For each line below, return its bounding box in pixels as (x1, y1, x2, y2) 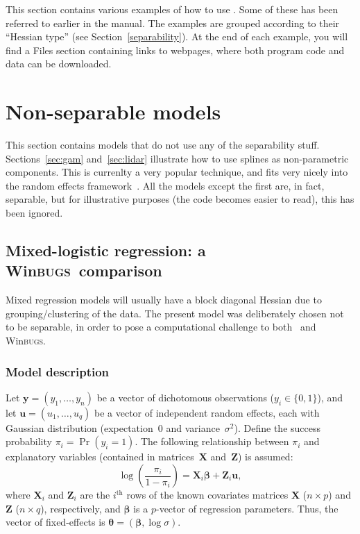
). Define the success (234, 420, 320, 435)
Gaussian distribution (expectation (6, 420, 153, 435)
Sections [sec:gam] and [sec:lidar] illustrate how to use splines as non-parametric (6, 151, 349, 165)
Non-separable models (6, 97, 221, 126)
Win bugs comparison (6, 260, 162, 281)
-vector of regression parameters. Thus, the (155, 501, 338, 515)
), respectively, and (40, 501, 121, 515)
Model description (6, 362, 110, 380)
